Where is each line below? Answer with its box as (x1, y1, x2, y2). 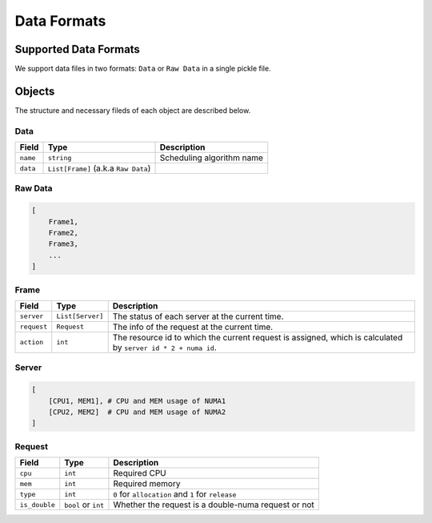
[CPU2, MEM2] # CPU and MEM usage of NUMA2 (48, 407, 226, 416)
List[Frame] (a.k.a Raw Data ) (47, 163, 151, 174)
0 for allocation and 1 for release (113, 489, 237, 500)
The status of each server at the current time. (112, 311, 284, 322)
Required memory (113, 478, 181, 489)
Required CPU (113, 468, 167, 479)
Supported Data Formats (14, 42, 140, 56)
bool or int (64, 499, 105, 510)
